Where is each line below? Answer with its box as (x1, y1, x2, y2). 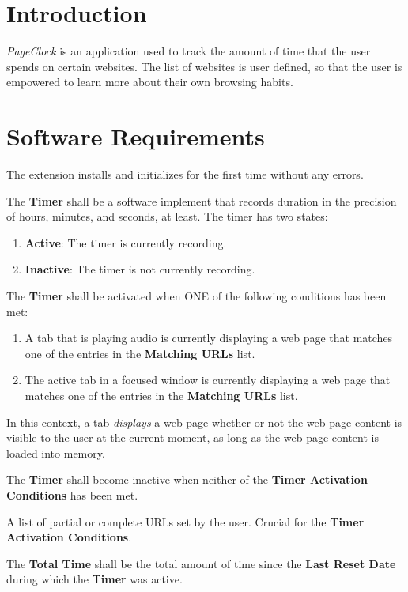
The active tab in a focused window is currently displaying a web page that (25, 371, 391, 388)
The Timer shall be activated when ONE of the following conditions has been (6, 288, 387, 304)
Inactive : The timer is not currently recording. (25, 261, 255, 277)
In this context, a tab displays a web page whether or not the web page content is (6, 413, 402, 430)
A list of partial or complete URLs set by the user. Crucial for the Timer (6, 513, 365, 530)
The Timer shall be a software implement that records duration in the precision (6, 192, 397, 209)
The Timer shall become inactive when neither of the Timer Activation (6, 471, 368, 488)
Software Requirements (6, 120, 265, 153)
